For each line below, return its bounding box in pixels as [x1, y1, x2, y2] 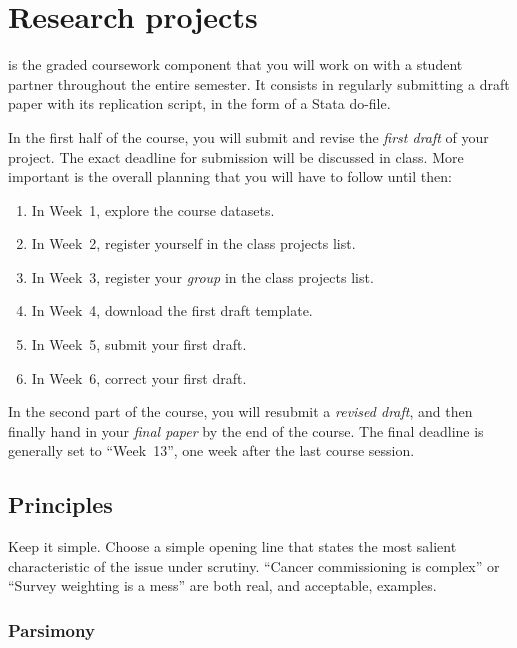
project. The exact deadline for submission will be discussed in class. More [8, 146, 464, 167]
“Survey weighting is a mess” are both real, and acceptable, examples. [8, 575, 437, 596]
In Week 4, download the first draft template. [31, 300, 313, 321]
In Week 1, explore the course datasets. [31, 199, 275, 220]
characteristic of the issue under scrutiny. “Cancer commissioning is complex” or [8, 555, 500, 576]
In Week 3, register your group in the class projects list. [31, 266, 374, 287]
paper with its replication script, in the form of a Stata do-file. [8, 93, 391, 114]
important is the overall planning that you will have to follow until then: [8, 166, 452, 187]
